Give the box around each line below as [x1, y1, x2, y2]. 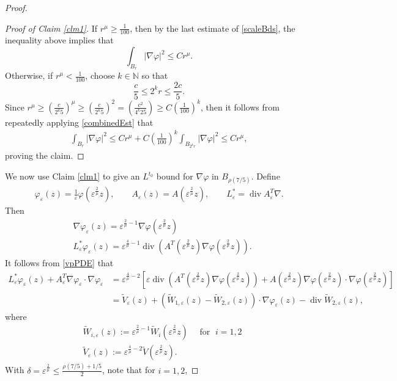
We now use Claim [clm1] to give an [5, 170, 140, 183]
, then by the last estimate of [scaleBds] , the [130, 21, 295, 34]
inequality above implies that [5, 34, 114, 46]
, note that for [102, 363, 155, 376]
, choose [85, 69, 115, 82]
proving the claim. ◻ [5, 149, 84, 162]
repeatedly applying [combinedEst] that [5, 115, 154, 128]
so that [141, 69, 168, 82]
